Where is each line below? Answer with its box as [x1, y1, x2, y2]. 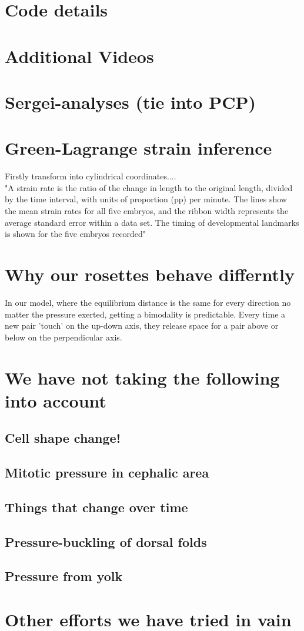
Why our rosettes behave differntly [5, 262, 295, 286]
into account [5, 388, 107, 412]
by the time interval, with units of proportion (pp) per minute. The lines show [5, 193, 287, 205]
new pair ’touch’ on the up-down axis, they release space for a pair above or [5, 319, 279, 332]
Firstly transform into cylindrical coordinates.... [5, 170, 176, 182]
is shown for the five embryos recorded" [5, 228, 146, 240]
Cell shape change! [5, 429, 121, 447]
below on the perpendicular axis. [5, 330, 122, 343]
